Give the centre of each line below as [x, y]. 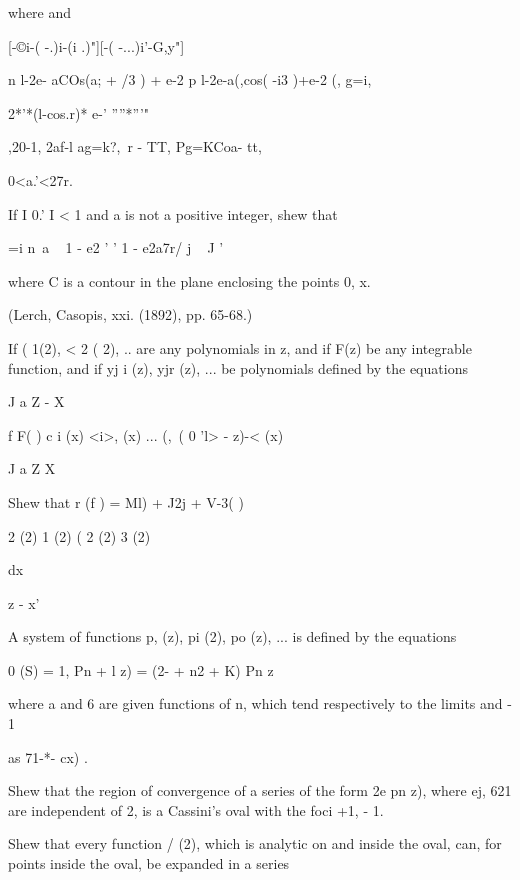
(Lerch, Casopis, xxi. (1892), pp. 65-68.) [130, 314]
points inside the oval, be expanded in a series [149, 863]
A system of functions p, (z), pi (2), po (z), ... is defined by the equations [232, 636]
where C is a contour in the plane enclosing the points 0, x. [189, 280]
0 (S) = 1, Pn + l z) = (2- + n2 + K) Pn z [141, 669]
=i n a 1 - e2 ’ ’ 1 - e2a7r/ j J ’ [116, 247]
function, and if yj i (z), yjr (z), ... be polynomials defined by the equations [238, 367]
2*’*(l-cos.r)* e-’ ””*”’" [79, 112]
